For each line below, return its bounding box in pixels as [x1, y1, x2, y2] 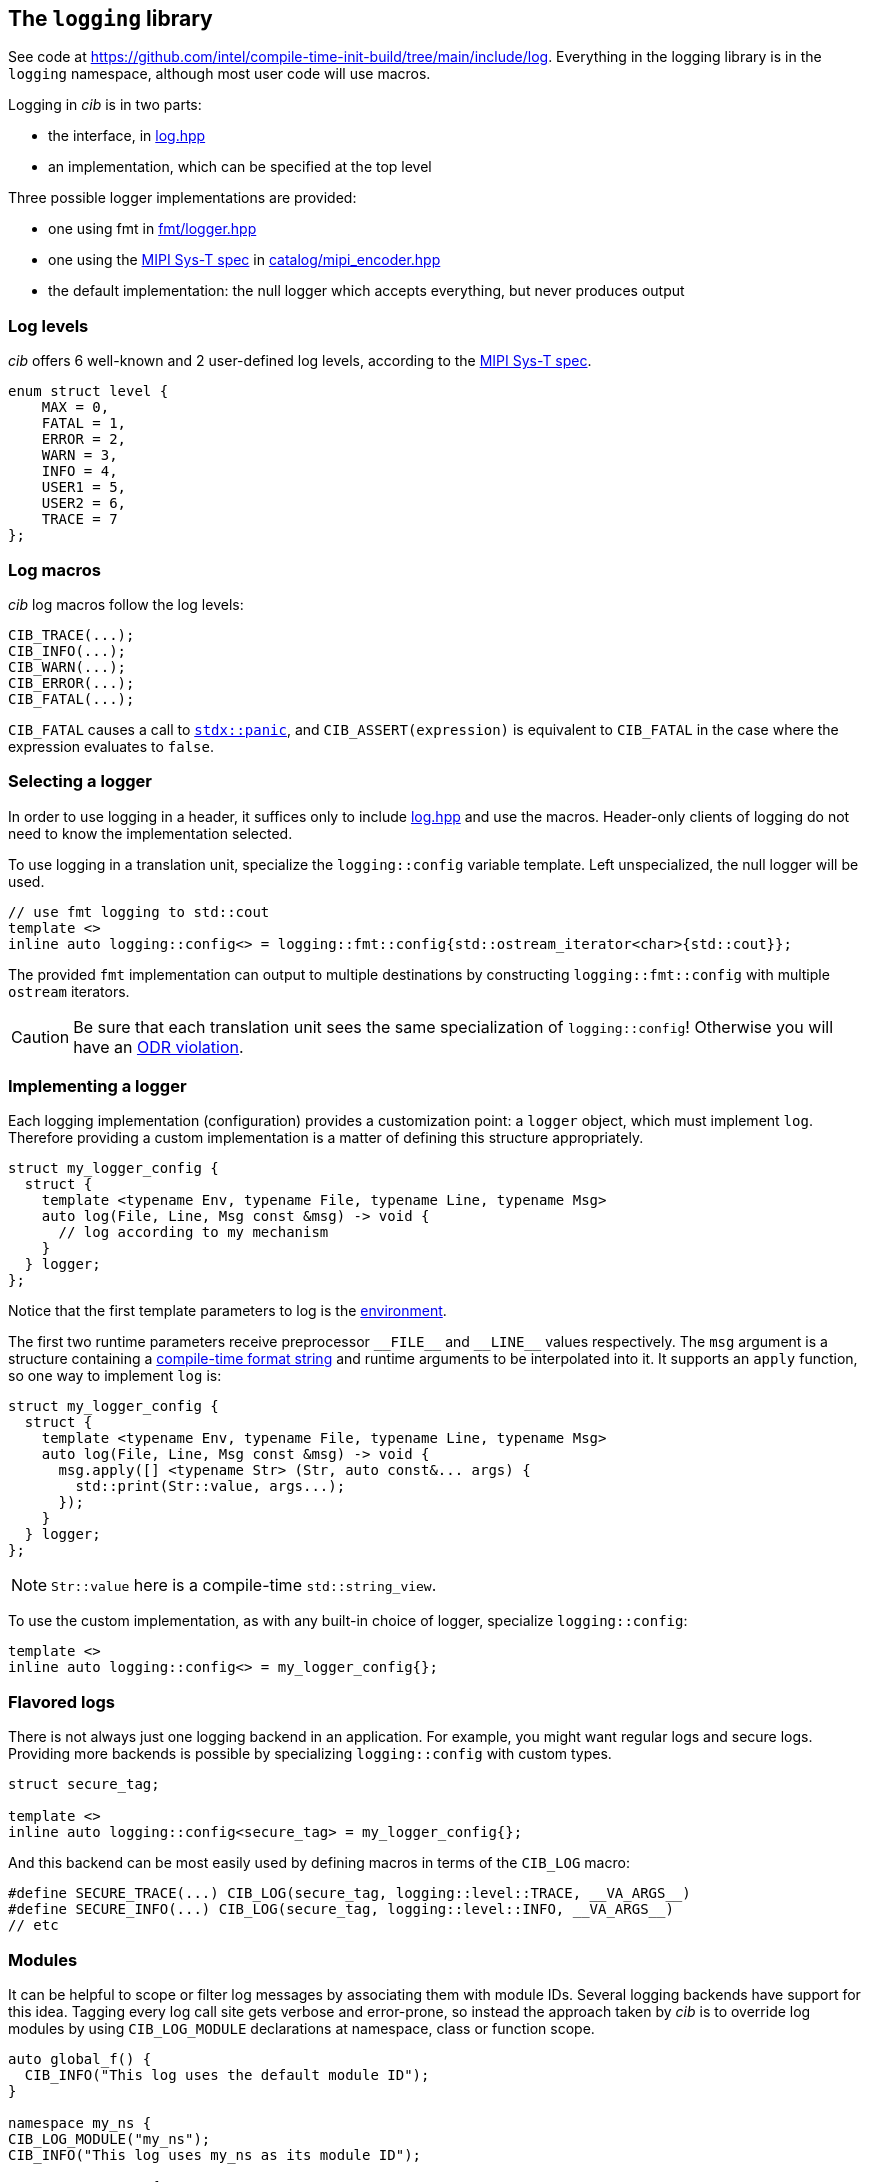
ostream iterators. [8, 982, 130, 1000]
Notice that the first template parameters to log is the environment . [8, 1302, 447, 1320]
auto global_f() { [8, 2050, 152, 2067]
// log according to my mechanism [58, 1224, 329, 1241]
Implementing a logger [8, 1076, 187, 1097]
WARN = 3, [41, 447, 118, 464]
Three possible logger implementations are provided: [8, 189, 357, 207]
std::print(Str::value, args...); [75, 1478, 346, 1495]
